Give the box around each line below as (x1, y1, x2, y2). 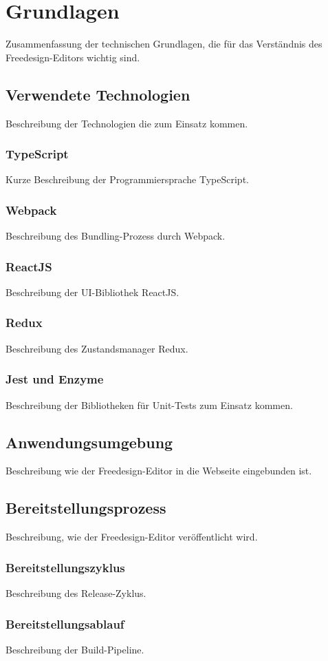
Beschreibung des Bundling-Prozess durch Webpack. (6, 229, 226, 243)
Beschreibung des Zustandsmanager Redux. (6, 341, 188, 355)
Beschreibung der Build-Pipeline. (6, 642, 144, 656)
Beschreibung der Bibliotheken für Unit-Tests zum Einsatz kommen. (6, 397, 293, 412)
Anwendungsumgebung (6, 431, 173, 452)
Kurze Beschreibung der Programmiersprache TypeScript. (6, 172, 249, 187)
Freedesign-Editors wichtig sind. (6, 50, 140, 64)
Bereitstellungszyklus (6, 558, 125, 576)
